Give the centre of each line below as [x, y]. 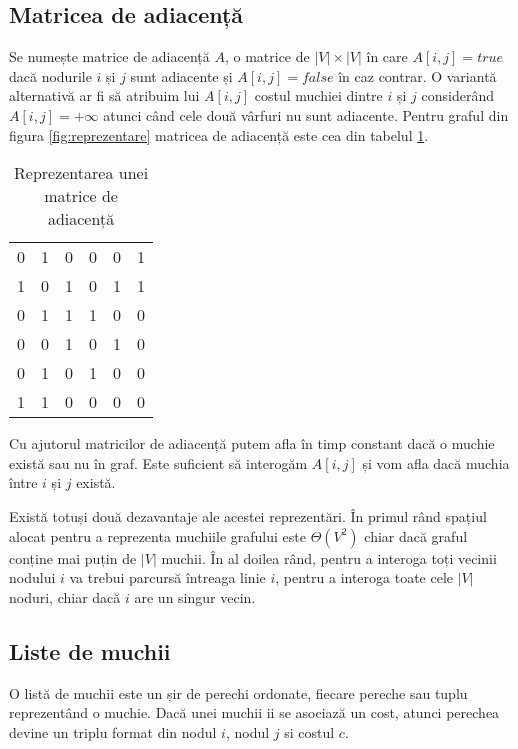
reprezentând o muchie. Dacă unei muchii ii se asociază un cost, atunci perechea [254, 712]
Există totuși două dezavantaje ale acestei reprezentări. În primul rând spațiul [248, 515]
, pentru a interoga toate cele [364, 577]
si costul [309, 731]
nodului [32, 577]
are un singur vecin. [195, 596]
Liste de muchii [90, 650]
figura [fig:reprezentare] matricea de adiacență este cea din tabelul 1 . [219, 134]
